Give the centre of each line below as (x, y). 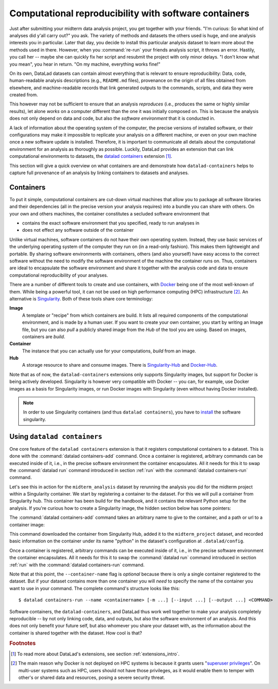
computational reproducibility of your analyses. (59, 275)
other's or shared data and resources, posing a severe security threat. (92, 677)
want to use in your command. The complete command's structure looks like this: (95, 588)
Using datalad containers (56, 436)
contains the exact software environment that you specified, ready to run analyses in (111, 223)
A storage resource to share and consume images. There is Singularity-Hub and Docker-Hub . (120, 365)
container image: (27, 525)
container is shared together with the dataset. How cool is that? (76, 633)
